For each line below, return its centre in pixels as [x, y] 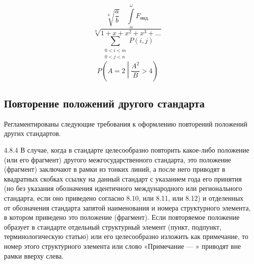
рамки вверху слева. [34, 255]
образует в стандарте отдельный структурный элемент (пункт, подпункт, [113, 226]
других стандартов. [32, 133]
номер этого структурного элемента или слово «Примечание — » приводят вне [123, 246]
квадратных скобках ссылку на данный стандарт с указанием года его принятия [123, 178]
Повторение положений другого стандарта [104, 103]
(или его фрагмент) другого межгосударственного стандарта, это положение [118, 159]
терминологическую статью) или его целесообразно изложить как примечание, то [126, 236]
